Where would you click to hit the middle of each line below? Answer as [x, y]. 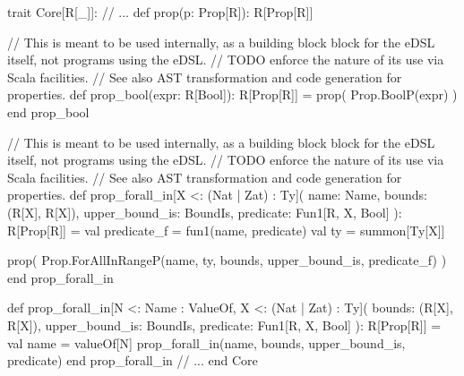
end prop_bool [48, 111]
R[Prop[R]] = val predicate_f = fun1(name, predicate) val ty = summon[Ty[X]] [226, 230]
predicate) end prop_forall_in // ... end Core [133, 360]
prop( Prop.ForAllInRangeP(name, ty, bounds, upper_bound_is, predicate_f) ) [227, 260]
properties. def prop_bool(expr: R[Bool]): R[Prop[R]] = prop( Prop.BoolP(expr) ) [232, 94]
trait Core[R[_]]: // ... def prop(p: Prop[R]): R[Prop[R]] [160, 12]
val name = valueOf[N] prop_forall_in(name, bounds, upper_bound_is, [206, 342]
